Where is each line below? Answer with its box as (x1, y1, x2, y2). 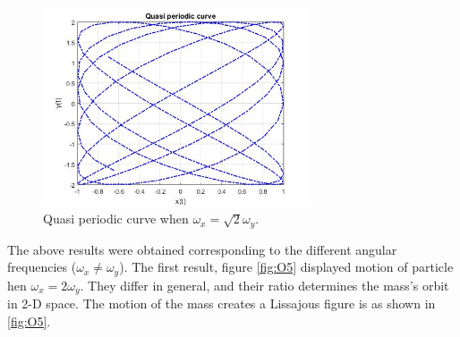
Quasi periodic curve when (43, 209, 189, 228)
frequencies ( (7, 257, 77, 276)
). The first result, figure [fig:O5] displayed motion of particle (119, 257, 454, 276)
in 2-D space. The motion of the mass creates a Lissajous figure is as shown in (7, 294, 436, 313)
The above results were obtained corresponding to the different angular (7, 240, 397, 258)
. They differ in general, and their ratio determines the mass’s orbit (80, 275, 449, 294)
